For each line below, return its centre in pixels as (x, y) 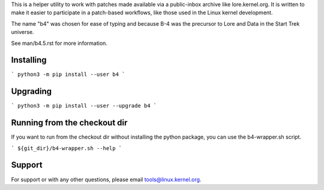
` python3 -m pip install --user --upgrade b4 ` (84, 106)
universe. (22, 32)
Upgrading (31, 92)
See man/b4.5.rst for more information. (59, 43)
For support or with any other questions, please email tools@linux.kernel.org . (106, 179)
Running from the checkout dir (69, 123)
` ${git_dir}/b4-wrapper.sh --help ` (67, 148)
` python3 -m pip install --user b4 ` (68, 74)
